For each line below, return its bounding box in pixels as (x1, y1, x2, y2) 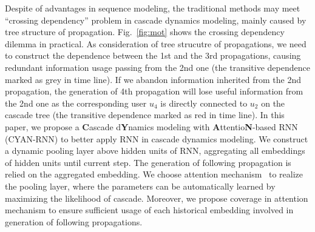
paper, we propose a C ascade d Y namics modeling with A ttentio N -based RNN (5, 120, 298, 133)
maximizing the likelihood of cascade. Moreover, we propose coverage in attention (5, 191, 308, 204)
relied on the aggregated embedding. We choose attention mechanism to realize (5, 168, 303, 181)
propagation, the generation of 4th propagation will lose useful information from (5, 85, 303, 98)
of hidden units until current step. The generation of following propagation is (5, 156, 291, 168)
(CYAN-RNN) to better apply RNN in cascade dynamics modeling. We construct (5, 132, 308, 145)
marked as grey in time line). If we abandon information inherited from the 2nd (5, 73, 301, 85)
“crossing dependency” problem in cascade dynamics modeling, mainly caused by (5, 13, 307, 26)
